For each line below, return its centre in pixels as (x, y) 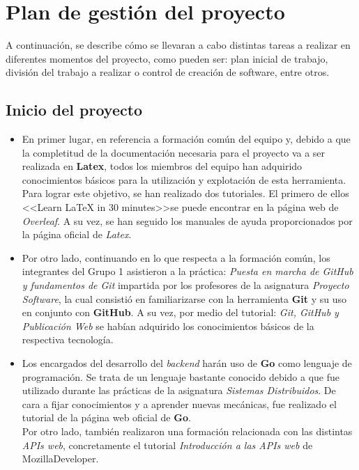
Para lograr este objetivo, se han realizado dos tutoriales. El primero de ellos (185, 193)
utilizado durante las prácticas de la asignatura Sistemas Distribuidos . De (179, 390)
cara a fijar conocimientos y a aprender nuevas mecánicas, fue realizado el (179, 404)
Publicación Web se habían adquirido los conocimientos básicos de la (168, 326)
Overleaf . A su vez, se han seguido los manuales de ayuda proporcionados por (187, 220)
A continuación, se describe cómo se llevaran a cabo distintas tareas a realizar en (178, 45)
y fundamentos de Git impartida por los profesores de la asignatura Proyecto (185, 285)
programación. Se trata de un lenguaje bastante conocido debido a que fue (181, 376)
